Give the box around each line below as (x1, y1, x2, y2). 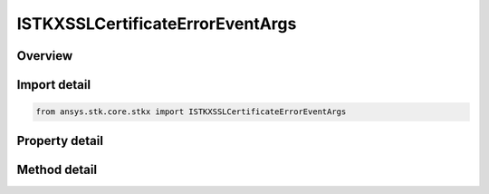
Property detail (16, 132, 104, 149)
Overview (16, 48, 73, 63)
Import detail (16, 77, 91, 92)
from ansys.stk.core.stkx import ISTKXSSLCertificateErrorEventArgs (35, 107, 347, 117)
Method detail (16, 161, 98, 177)
